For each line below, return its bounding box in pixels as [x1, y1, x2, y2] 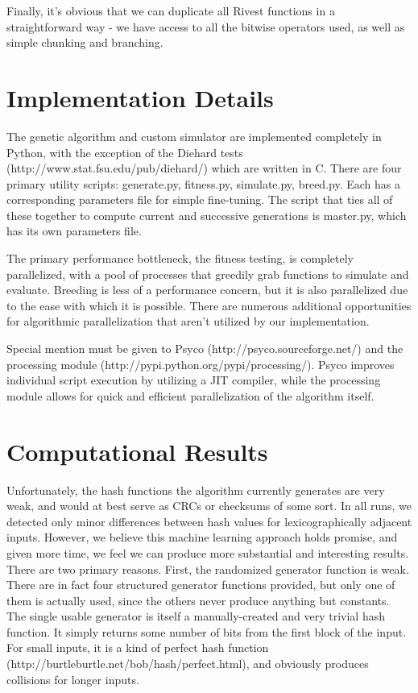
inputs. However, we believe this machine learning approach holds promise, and [6, 529, 398, 546]
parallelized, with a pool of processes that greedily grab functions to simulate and [6, 265, 409, 282]
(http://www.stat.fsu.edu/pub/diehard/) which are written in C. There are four [6, 160, 402, 176]
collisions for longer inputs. [6, 670, 139, 687]
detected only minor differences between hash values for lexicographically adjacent [6, 512, 412, 529]
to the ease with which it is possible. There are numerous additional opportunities [6, 297, 412, 313]
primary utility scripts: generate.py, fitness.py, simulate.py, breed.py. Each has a [6, 175, 400, 192]
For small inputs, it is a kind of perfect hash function [6, 639, 269, 656]
